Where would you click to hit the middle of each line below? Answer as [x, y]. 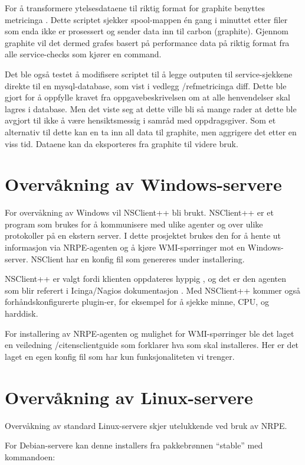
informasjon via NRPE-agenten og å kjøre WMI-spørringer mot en [125, 247]
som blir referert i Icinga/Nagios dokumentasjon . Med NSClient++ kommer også [152, 290]
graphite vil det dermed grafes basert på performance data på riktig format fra [147, 42]
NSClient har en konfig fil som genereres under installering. [138, 258]
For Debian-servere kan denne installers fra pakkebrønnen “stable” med [134, 445]
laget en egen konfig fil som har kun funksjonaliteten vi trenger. [120, 356]
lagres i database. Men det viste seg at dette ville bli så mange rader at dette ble [151, 108]
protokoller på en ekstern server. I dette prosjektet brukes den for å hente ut [143, 235]
